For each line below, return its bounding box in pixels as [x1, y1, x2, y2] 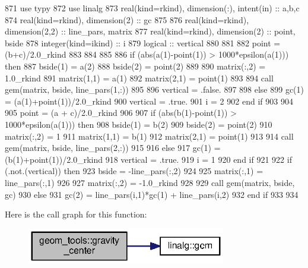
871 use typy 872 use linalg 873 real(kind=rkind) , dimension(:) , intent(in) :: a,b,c [5, 2, 300, 14]
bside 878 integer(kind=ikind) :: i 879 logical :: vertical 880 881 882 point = [5, 36, 281, 49]
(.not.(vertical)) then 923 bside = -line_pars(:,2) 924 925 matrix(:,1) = [5, 165, 263, 177]
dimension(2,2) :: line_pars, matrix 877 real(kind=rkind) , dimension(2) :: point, [5, 25, 296, 37]
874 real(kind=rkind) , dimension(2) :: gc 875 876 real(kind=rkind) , [5, 13, 249, 26]
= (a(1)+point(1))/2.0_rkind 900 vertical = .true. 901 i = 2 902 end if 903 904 [5, 94, 293, 107]
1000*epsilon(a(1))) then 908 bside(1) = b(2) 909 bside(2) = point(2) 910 [5, 118, 272, 130]
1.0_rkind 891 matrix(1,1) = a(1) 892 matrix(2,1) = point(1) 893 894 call [5, 71, 274, 84]
